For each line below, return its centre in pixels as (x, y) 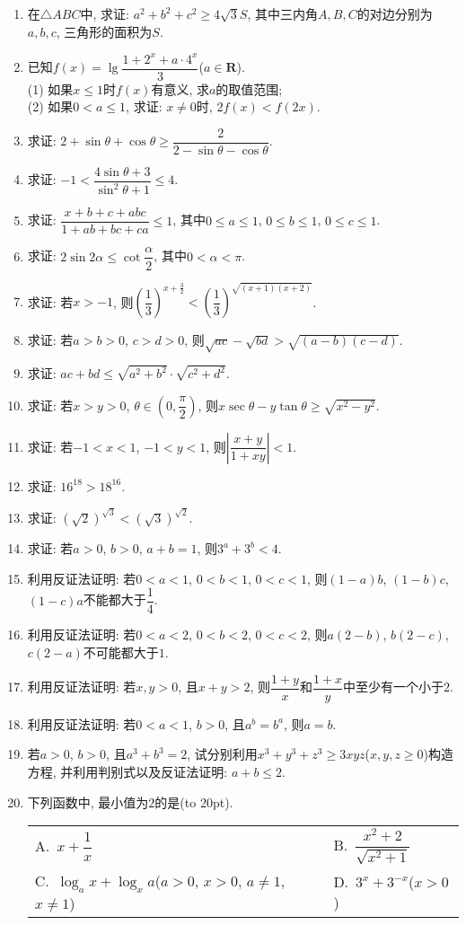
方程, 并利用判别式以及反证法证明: (127, 771)
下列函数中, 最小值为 (88, 802)
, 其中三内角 (283, 13)
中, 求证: (105, 13)
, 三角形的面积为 (104, 31)
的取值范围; (249, 88)
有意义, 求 (180, 88)
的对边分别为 (395, 13)
